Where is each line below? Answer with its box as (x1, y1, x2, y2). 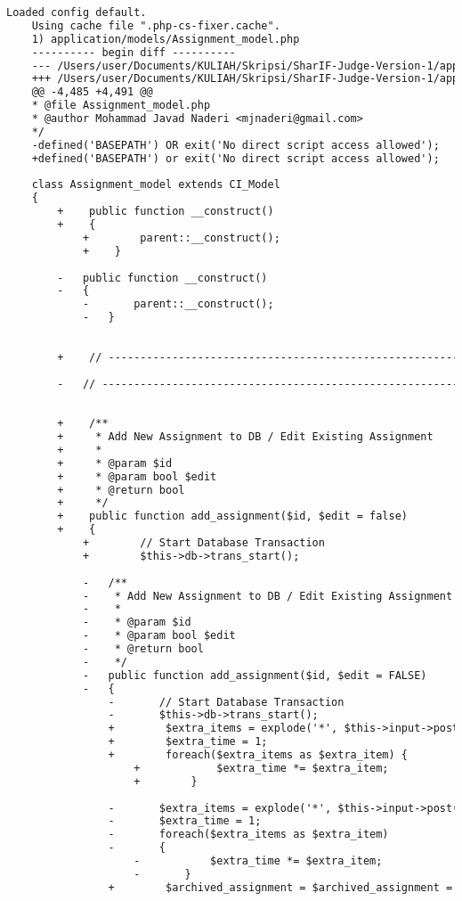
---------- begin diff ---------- (31, 45, 236, 59)
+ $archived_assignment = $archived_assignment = (108, 881, 453, 894)
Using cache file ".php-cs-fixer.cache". (31, 19, 280, 32)
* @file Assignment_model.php (31, 99, 211, 112)
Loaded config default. (6, 6, 147, 19)
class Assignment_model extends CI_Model (31, 178, 280, 192)
